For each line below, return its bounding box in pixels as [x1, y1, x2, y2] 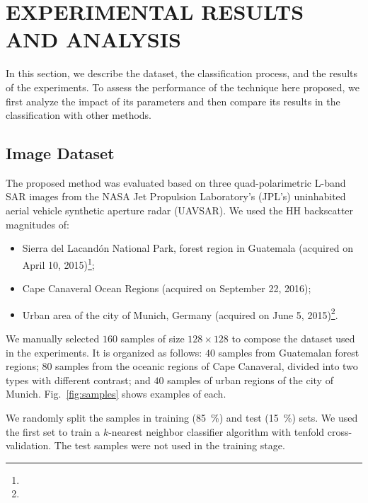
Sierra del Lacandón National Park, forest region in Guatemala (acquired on [22, 241, 353, 255]
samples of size [120, 330, 185, 345]
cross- [327, 424, 352, 439]
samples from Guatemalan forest [218, 345, 360, 359]
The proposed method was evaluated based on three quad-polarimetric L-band [6, 175, 346, 190]
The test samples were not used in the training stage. [54, 438, 285, 453]
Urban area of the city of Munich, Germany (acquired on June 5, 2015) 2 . [22, 305, 338, 322]
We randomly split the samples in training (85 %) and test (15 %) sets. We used [6, 410, 358, 424]
